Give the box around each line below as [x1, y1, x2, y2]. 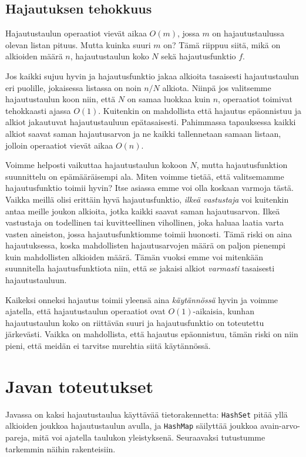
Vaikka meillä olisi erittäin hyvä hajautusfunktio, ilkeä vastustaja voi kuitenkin [5, 193, 289, 205]
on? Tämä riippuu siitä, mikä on [163, 38, 281, 51]
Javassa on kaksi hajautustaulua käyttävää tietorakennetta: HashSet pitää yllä [5, 408, 288, 420]
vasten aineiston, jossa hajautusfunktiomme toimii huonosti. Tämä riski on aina [5, 227, 292, 240]
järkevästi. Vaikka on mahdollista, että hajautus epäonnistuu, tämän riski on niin [5, 328, 298, 340]
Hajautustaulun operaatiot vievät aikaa [5, 27, 147, 39]
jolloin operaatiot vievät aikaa [5, 139, 113, 151]
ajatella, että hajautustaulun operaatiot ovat [5, 305, 166, 317]
